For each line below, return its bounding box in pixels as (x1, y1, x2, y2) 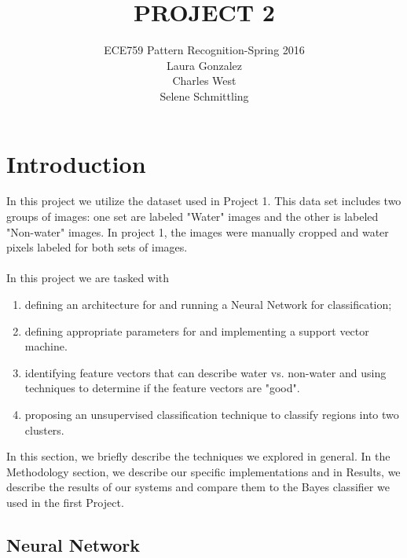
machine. (24, 338, 68, 354)
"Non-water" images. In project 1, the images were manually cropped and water (6, 223, 389, 240)
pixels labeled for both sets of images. (6, 239, 188, 255)
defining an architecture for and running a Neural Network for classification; (24, 296, 392, 312)
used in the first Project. (6, 494, 124, 510)
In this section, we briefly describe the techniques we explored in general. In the (6, 448, 390, 464)
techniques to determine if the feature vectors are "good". (24, 380, 300, 396)
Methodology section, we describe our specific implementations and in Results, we (6, 463, 401, 479)
